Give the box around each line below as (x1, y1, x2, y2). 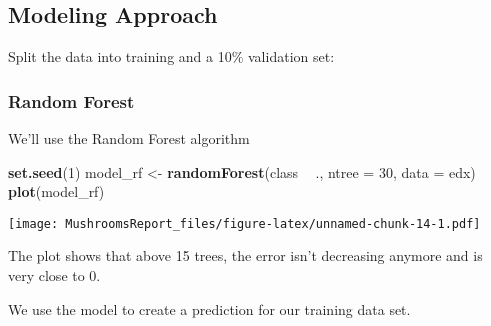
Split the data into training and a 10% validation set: (8, 46, 335, 67)
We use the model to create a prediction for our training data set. (8, 298, 411, 319)
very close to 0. (8, 265, 101, 286)
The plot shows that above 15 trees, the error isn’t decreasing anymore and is (8, 245, 483, 266)
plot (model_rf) (8, 181, 105, 202)
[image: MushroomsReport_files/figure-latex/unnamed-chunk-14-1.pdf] (8, 216, 481, 231)
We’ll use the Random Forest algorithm (8, 128, 250, 149)
